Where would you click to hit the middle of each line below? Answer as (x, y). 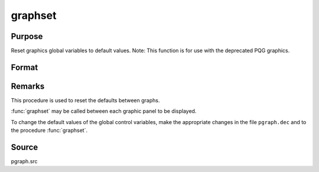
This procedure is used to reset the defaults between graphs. (85, 100)
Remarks (28, 86)
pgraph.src (24, 161)
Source (25, 147)
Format (25, 67)
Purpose (27, 36)
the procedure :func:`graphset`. (49, 131)
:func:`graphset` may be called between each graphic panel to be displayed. (104, 111)
